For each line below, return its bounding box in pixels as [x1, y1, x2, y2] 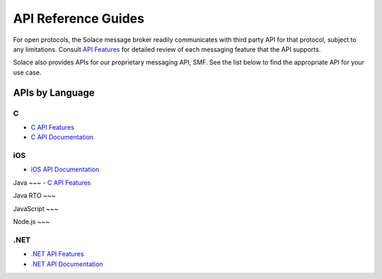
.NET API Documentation [30, 259, 103, 268]
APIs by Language [13, 86, 95, 98]
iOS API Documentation [30, 165, 99, 173]
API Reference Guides [13, 11, 145, 26]
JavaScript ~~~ [13, 204, 59, 212]
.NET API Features [30, 250, 84, 258]
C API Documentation [30, 133, 94, 142]
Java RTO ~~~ [13, 191, 56, 200]
